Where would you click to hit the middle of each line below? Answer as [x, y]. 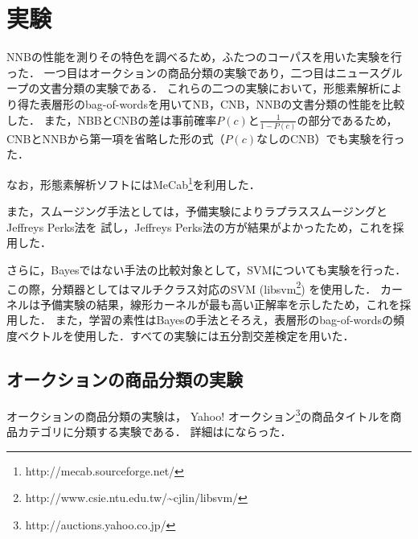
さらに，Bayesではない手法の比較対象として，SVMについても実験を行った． [207, 270]
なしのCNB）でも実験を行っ [330, 138]
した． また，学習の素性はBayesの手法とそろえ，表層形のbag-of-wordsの [205, 320]
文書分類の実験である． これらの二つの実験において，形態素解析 [210, 88]
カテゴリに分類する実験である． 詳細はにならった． [154, 432]
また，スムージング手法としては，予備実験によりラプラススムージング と [197, 211]
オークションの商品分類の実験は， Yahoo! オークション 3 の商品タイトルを [199, 414]
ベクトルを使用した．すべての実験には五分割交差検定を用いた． [186, 336]
